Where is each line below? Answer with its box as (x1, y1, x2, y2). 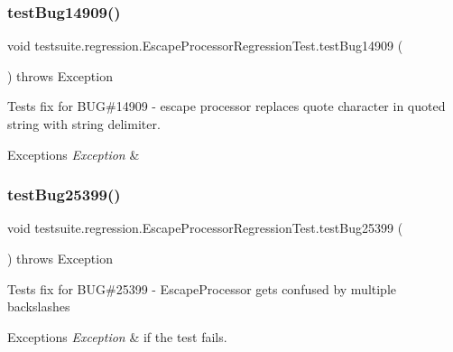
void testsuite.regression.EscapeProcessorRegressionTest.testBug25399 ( (7, 218, 403, 237)
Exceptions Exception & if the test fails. (7, 327, 227, 346)
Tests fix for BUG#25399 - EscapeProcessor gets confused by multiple (7, 279, 397, 298)
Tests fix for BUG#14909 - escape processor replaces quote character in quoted (7, 97, 446, 116)
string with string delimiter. (7, 115, 161, 133)
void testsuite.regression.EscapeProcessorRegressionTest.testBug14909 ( (7, 36, 403, 55)
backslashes (7, 297, 70, 316)
